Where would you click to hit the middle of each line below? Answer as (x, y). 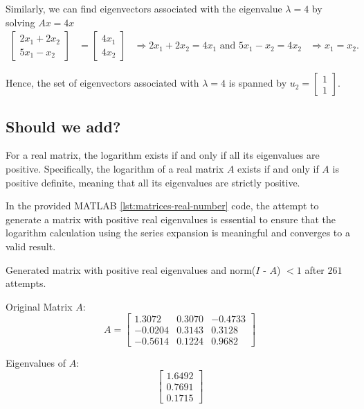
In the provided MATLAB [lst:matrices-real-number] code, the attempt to (162, 206)
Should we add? (63, 126)
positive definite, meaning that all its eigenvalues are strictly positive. (153, 182)
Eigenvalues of (36, 363)
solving (20, 22)
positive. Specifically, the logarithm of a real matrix (115, 169)
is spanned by (258, 83)
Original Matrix (39, 306)
